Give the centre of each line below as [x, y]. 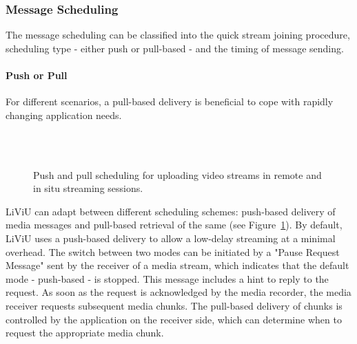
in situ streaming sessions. [88, 188]
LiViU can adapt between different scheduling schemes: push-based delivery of [171, 211]
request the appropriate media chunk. [85, 333]
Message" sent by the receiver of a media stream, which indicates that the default [177, 265]
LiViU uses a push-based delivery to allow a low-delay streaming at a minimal [171, 238]
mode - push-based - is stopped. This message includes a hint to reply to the [167, 278]
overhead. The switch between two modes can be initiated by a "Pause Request [173, 251]
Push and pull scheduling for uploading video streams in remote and [177, 174]
